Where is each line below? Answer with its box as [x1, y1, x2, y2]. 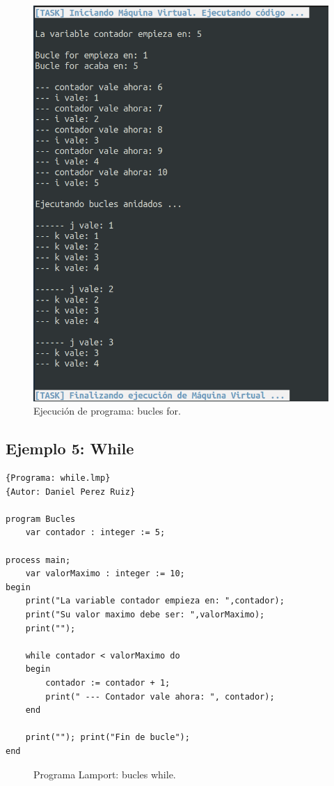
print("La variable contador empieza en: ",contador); [25, 596, 285, 606]
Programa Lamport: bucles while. [33, 766, 176, 781]
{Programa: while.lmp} [6, 473, 111, 484]
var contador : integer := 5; [25, 527, 166, 538]
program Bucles [6, 514, 76, 524]
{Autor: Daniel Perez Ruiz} [6, 486, 136, 497]
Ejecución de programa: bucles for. [33, 403, 181, 418]
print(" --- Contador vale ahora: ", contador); [45, 691, 275, 702]
